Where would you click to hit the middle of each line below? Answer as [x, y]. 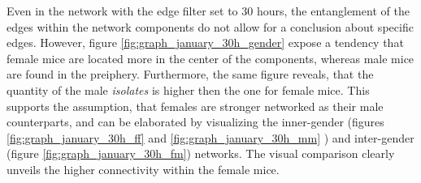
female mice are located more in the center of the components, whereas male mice [210, 58]
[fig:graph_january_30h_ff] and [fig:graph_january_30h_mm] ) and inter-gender [210, 137]
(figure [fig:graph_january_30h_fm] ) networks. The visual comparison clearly [201, 153]
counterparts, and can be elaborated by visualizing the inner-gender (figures [195, 122]
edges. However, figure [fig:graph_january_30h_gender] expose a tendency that [205, 43]
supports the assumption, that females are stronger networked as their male [195, 106]
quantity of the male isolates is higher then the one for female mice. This [188, 89]
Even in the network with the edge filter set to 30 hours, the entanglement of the [208, 11]
